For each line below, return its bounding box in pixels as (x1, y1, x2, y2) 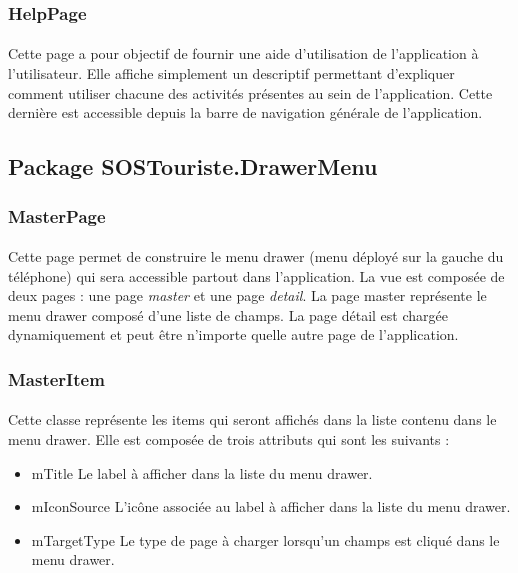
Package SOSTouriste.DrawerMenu (8, 151, 378, 182)
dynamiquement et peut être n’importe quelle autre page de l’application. (8, 324, 459, 345)
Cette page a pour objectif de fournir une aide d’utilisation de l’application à (8, 43, 479, 64)
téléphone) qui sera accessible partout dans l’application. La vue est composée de (8, 265, 505, 286)
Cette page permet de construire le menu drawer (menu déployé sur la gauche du (8, 246, 504, 267)
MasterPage (8, 203, 106, 228)
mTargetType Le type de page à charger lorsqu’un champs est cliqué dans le (31, 529, 500, 550)
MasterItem (8, 366, 105, 391)
